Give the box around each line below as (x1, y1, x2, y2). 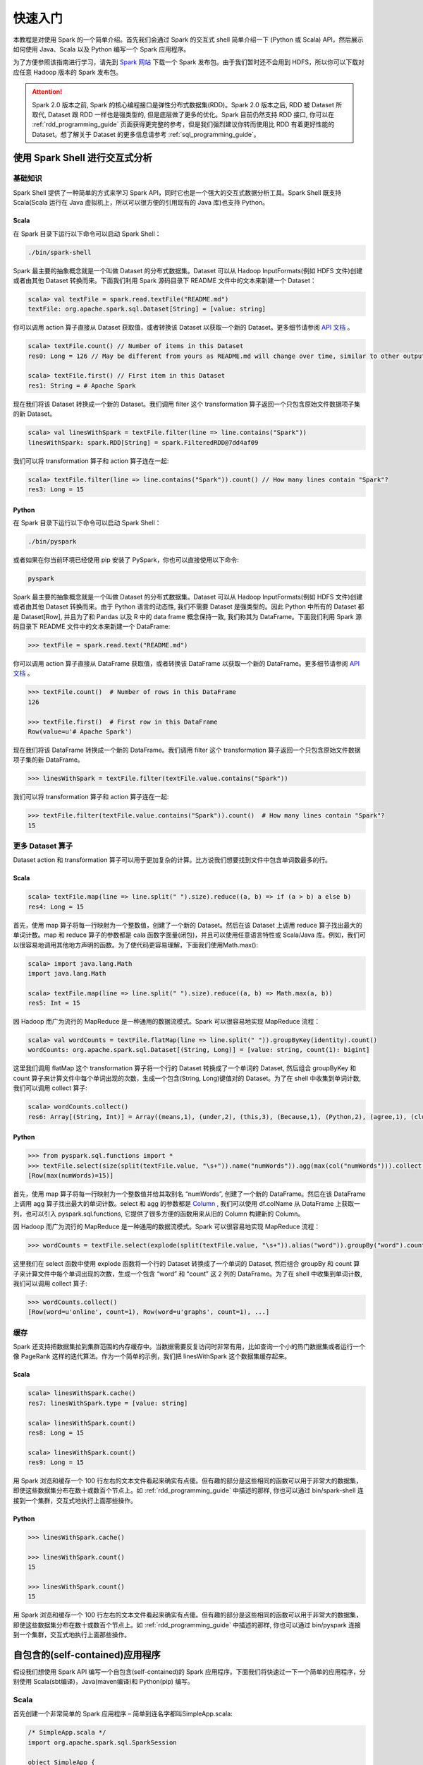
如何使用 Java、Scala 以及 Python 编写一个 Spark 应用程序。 (13, 44, 190, 53)
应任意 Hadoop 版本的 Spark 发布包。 (13, 68, 123, 76)
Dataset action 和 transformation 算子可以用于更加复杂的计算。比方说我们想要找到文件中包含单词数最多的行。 (13, 856, 331, 864)
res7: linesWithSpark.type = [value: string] (27, 1399, 188, 1407)
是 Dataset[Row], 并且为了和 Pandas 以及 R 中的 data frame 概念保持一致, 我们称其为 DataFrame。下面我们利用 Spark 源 (13, 612, 362, 621)
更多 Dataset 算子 (13, 841, 73, 851)
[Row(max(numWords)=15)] (27, 1171, 114, 1179)
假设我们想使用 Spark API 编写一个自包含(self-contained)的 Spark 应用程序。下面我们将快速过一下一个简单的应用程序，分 (13, 1667, 366, 1676)
